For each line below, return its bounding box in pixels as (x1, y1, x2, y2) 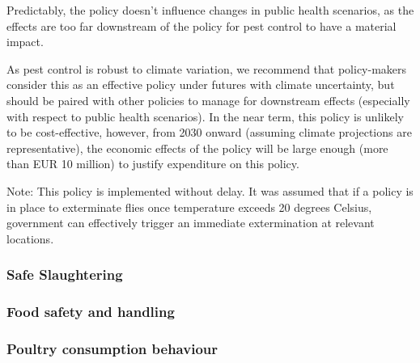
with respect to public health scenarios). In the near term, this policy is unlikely (6, 108, 404, 125)
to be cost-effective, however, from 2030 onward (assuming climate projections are (6, 124, 412, 141)
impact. (6, 33, 44, 50)
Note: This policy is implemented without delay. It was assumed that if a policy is (6, 182, 414, 199)
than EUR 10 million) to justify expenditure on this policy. (6, 155, 299, 172)
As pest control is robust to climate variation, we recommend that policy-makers (6, 60, 407, 77)
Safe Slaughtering (6, 264, 123, 285)
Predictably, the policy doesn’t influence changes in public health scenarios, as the (6, 2, 414, 18)
